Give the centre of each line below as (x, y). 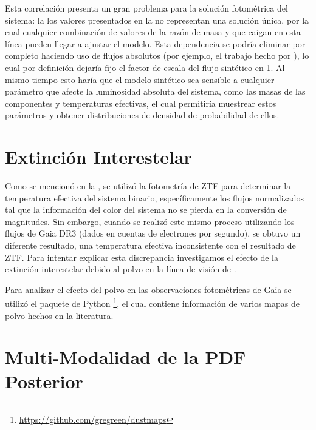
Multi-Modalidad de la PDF (125, 357)
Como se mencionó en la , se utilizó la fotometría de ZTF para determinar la (148, 186)
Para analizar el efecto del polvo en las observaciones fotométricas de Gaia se (148, 289)
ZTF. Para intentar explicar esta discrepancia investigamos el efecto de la (142, 257)
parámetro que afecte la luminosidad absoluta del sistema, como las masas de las (155, 91)
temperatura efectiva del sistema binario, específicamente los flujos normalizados (155, 197)
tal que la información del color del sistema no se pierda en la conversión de (146, 210)
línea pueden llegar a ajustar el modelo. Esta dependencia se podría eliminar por (155, 43)
